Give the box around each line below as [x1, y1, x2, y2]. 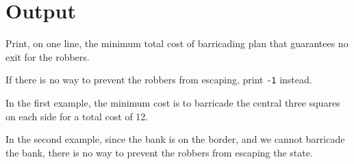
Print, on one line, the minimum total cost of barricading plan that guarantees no [5, 36, 349, 51]
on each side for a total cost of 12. [5, 109, 149, 123]
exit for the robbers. [5, 49, 90, 64]
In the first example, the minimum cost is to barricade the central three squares [5, 95, 340, 109]
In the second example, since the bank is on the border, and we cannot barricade [5, 132, 345, 146]
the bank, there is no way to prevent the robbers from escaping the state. [5, 145, 313, 159]
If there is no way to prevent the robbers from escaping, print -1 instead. [5, 72, 312, 87]
